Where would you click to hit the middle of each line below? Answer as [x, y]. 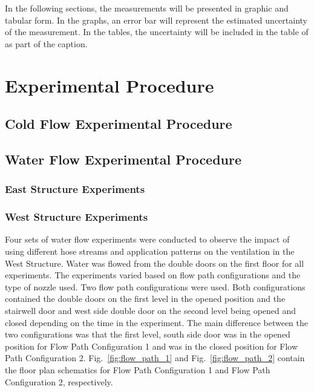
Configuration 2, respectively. [59, 381]
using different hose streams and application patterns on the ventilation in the [150, 251]
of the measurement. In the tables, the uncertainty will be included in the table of [157, 32]
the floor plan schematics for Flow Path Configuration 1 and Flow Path [138, 369]
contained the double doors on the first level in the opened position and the [145, 299]
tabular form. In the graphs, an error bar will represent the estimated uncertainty [156, 20]
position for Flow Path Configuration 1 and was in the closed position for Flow [152, 346]
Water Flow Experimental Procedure [123, 159]
